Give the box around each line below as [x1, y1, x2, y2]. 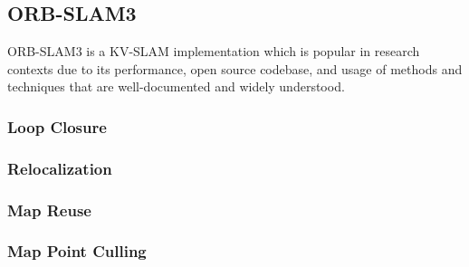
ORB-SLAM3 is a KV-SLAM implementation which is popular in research [7, 42, 420, 61]
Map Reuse [7, 198, 91, 221]
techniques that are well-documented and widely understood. [7, 77, 345, 96]
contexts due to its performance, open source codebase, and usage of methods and [7, 59, 463, 78]
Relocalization [7, 157, 112, 179]
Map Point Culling [7, 240, 147, 262]
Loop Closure [7, 115, 107, 138]
